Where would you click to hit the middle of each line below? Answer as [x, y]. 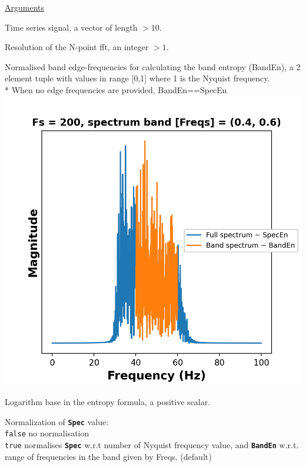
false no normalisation [47, 433]
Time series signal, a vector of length [71, 27]
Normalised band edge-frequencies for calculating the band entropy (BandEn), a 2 [153, 66]
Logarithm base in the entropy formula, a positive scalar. [108, 402]
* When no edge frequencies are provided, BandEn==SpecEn [116, 89]
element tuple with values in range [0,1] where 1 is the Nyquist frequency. [137, 78]
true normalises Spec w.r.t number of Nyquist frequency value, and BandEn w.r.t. [152, 444]
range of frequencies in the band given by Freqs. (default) [108, 456]
